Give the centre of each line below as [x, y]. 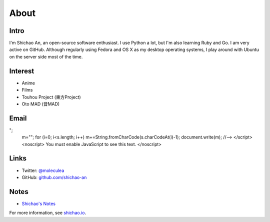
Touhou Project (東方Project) [51, 97]
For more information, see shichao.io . [48, 213]
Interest [22, 71]
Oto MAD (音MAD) [41, 104]
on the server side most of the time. [46, 56]
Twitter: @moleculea [43, 170]
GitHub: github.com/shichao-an [54, 177]
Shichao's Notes [39, 203]
